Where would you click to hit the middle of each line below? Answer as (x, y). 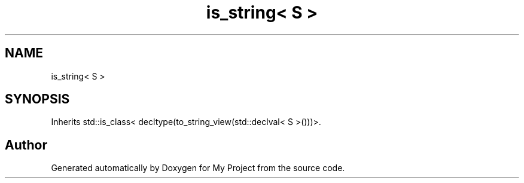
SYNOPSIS (37, 99)
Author (26, 145)
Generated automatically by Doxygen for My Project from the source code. (198, 168)
